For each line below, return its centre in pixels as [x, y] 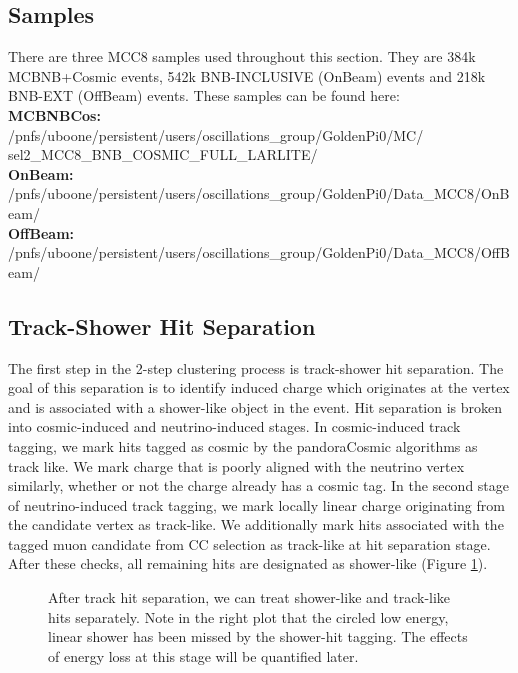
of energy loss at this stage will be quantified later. [203, 655]
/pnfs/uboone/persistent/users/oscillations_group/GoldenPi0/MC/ [216, 134]
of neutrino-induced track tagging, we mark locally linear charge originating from [256, 504]
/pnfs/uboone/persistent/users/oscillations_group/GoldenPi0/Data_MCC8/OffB [259, 252]
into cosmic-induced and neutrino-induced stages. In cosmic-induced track [234, 426]
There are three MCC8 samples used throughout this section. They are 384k [242, 56]
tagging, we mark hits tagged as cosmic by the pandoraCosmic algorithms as [243, 445]
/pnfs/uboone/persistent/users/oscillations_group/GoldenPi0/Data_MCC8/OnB [259, 193]
